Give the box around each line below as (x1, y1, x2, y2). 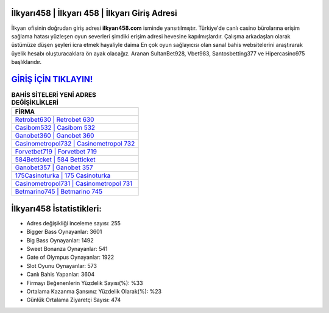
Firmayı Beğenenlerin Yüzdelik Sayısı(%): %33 (26, 279, 143, 286)
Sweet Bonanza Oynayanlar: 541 (26, 245, 108, 253)
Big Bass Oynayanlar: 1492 (26, 236, 94, 244)
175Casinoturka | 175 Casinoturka (15, 171, 111, 180)
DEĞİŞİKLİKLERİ (11, 98, 59, 107)
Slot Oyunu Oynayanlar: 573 (26, 262, 97, 269)
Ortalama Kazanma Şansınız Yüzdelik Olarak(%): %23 (26, 288, 161, 295)
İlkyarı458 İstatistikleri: (11, 203, 102, 214)
